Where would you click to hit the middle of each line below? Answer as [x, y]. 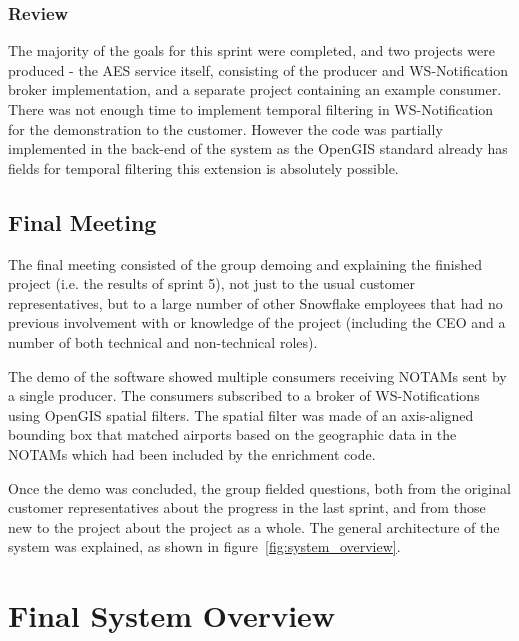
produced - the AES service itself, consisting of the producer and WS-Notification [258, 69]
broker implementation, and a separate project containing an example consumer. [255, 89]
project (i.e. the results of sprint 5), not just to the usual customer [212, 283]
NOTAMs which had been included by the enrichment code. [192, 453]
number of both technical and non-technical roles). [163, 341]
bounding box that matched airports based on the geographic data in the [232, 434]
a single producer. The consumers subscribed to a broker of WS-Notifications [244, 395]
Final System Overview [172, 615]
